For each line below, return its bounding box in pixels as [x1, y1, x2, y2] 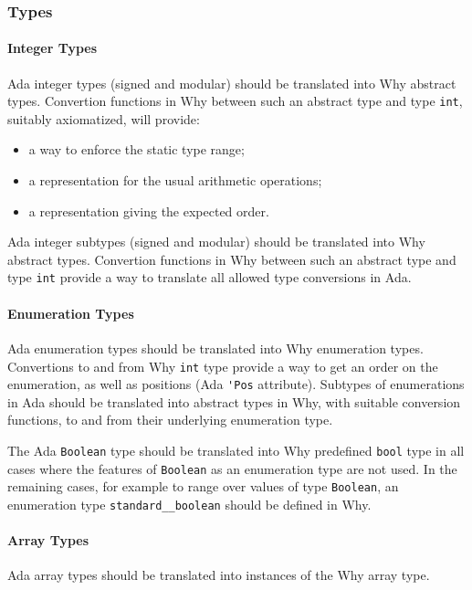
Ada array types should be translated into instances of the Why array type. [7, 565, 430, 585]
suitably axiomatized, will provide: [7, 109, 200, 128]
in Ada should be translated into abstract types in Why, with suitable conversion [7, 392, 461, 411]
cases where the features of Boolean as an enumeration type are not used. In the [7, 458, 457, 478]
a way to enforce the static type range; [28, 140, 245, 159]
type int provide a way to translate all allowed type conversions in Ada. [7, 268, 412, 287]
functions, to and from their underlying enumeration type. [7, 410, 333, 429]
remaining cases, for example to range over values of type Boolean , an [7, 477, 399, 496]
